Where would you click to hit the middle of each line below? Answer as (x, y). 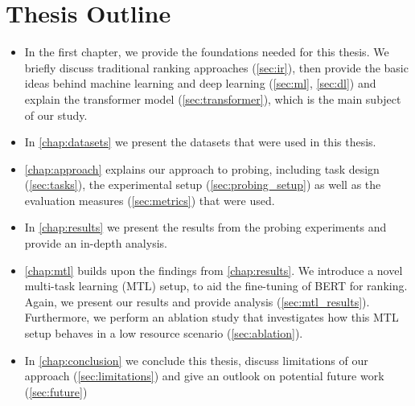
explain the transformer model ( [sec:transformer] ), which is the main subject (213, 98)
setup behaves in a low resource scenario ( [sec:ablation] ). (164, 333)
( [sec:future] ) (56, 391)
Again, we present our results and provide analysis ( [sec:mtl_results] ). (197, 301)
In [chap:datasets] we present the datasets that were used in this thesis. (200, 142)
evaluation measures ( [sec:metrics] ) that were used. (150, 200)
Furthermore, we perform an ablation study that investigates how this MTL (212, 317)
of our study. (56, 115)
